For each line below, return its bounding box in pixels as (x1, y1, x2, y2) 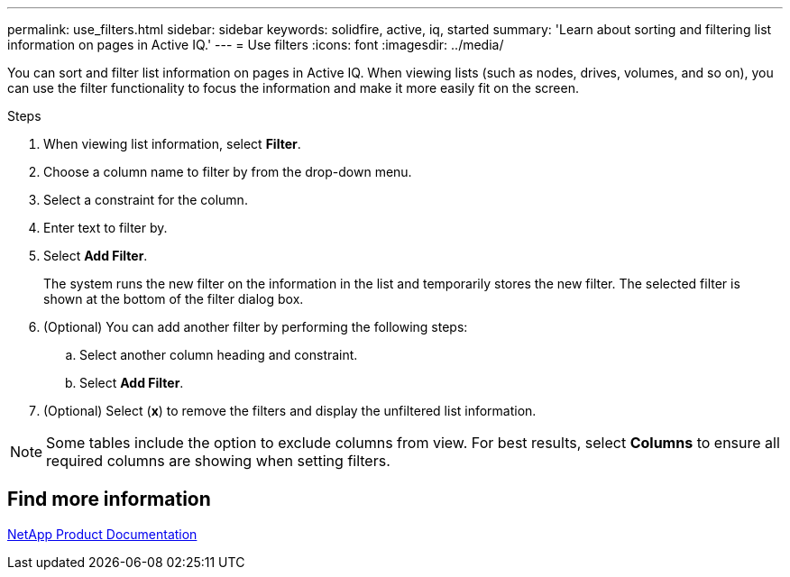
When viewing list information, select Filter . (43, 136, 301, 151)
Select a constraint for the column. (43, 192, 248, 207)
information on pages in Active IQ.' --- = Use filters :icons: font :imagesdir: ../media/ (7, 37, 504, 52)
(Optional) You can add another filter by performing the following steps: (43, 319, 468, 334)
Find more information (7, 488, 211, 511)
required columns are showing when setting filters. (46, 452, 390, 470)
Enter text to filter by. (43, 220, 168, 235)
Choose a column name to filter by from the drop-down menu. (43, 164, 412, 179)
